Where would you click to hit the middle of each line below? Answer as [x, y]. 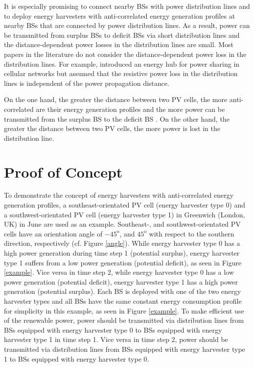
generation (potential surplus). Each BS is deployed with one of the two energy [123, 291]
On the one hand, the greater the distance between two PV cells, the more [116, 99]
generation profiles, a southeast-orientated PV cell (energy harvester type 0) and [125, 205]
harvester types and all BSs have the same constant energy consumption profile [123, 301]
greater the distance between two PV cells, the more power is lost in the [112, 128]
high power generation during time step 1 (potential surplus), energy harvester [122, 253]
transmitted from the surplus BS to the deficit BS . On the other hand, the [117, 118]
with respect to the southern [192, 233]
